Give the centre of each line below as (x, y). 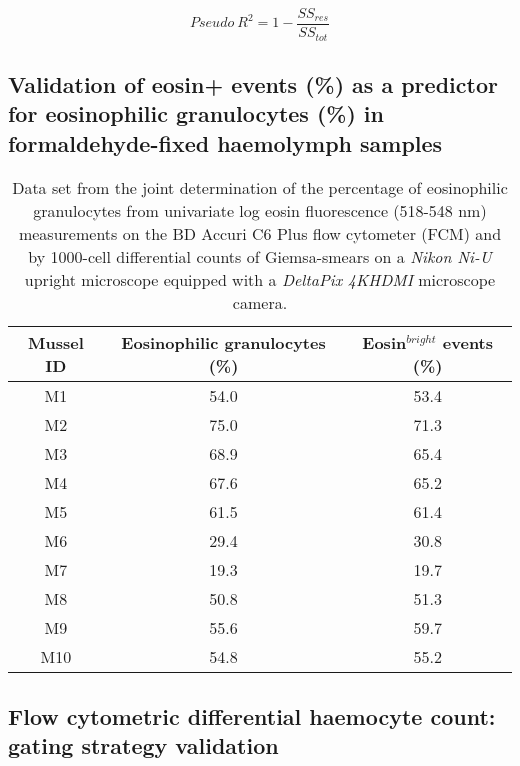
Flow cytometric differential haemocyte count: (252, 715)
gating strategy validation (143, 745)
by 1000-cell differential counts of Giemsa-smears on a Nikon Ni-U (260, 256)
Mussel (55, 342)
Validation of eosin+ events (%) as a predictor (253, 83)
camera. (260, 302)
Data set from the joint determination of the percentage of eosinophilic (260, 187)
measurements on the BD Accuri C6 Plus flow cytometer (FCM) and (260, 233)
